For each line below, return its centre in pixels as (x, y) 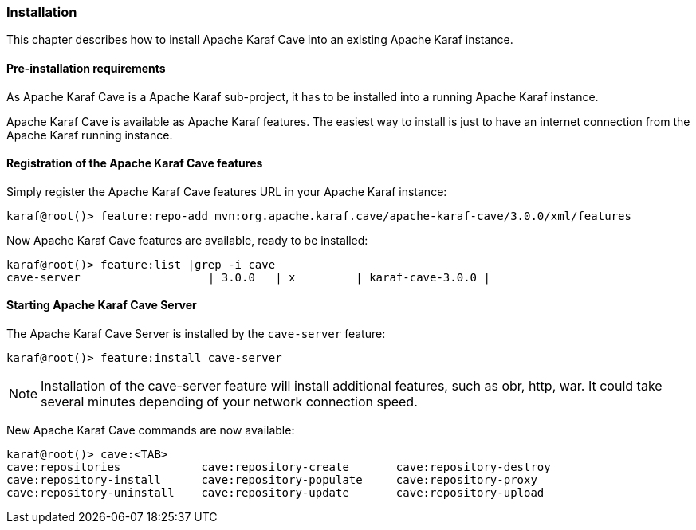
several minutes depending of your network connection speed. (229, 402)
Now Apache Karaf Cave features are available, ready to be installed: (187, 240)
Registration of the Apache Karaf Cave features (135, 163)
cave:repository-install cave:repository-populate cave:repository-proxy (272, 480)
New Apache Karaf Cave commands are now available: (151, 430)
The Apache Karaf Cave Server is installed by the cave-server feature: (196, 334)
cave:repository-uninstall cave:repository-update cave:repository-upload (275, 493)
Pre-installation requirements (86, 68)
